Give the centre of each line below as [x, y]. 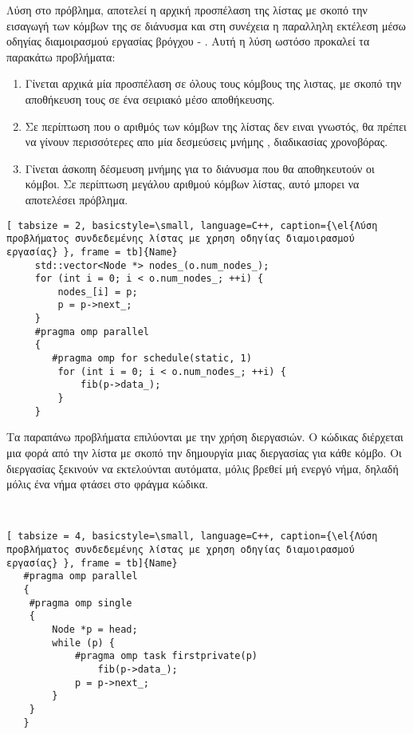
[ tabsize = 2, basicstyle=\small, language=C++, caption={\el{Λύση [192, 225]
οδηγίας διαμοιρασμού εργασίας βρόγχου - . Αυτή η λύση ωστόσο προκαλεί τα [188, 41]
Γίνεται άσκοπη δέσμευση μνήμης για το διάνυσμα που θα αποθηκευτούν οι [200, 168]
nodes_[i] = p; [98, 292]
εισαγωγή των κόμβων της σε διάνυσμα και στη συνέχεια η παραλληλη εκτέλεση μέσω [206, 25]
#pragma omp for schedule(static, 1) [152, 359]
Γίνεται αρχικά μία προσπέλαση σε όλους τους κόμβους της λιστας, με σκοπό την [213, 83]
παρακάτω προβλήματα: [61, 56]
